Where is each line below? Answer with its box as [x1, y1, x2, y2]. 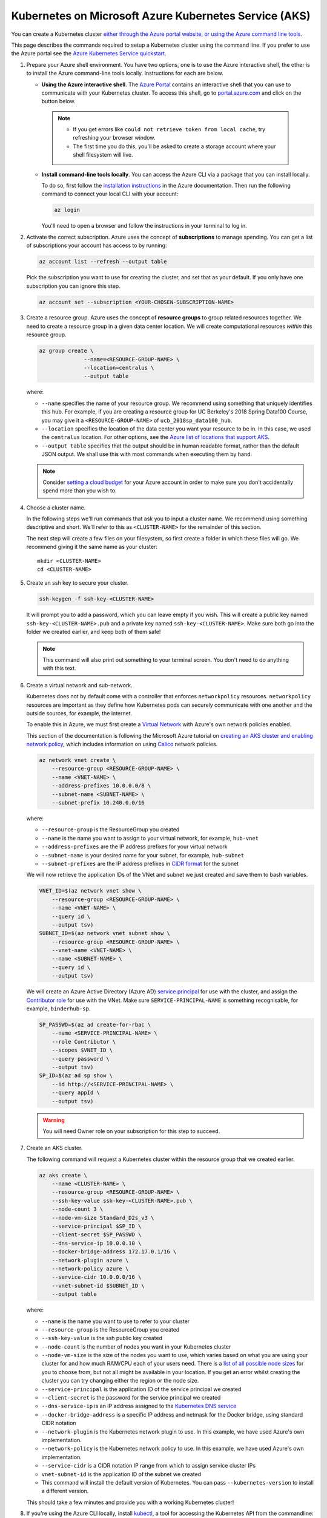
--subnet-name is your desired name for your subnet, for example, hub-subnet [41, 851, 245, 859]
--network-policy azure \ [51, 1265, 129, 1272]
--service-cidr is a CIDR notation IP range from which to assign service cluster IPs [41, 1462, 256, 1469]
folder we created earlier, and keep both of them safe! [26, 628, 161, 636]
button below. [41, 98, 76, 105]
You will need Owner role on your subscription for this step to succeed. [42, 1127, 220, 1135]
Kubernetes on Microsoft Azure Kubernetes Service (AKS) [11, 9, 311, 22]
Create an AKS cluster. [26, 1145, 83, 1152]
